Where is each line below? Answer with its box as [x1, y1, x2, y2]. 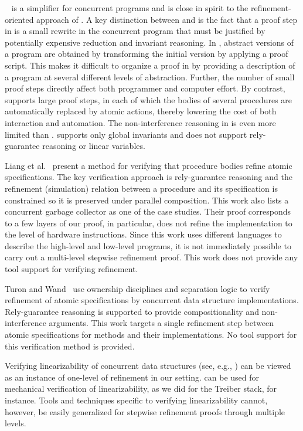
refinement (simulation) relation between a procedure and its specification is [5, 182, 278, 194]
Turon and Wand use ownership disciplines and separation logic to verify [5, 282, 270, 294]
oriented [5, 13, 34, 25]
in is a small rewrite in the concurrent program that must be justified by [5, 25, 265, 37]
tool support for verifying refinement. [5, 263, 138, 275]
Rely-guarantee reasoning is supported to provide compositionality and [5, 305, 259, 317]
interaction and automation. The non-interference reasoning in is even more [5, 116, 276, 128]
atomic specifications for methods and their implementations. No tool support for [5, 328, 297, 341]
